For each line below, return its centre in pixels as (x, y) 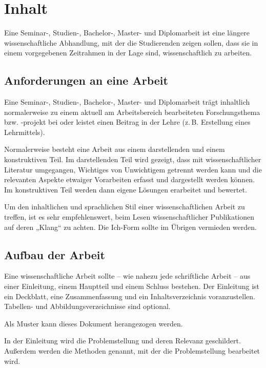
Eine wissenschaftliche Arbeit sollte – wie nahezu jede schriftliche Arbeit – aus (127, 276)
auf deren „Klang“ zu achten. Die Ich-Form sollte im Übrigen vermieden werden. (130, 227)
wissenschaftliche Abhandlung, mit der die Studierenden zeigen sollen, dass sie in (131, 42)
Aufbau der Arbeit (55, 254)
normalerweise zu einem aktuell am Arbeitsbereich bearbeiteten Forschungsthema (132, 112)
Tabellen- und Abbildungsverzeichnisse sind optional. (87, 306)
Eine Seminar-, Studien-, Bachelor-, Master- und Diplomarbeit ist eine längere (127, 33)
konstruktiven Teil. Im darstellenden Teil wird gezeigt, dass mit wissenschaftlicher (133, 159)
